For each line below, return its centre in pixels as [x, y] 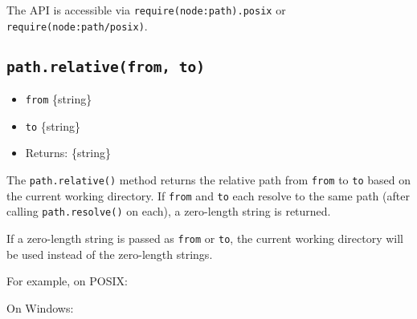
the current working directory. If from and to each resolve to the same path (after [208, 195]
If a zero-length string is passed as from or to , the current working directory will [205, 238]
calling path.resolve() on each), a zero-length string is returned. [169, 211]
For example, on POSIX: [67, 281]
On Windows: [40, 307]
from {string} [59, 99]
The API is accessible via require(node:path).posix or [146, 10]
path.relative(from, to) [106, 67]
